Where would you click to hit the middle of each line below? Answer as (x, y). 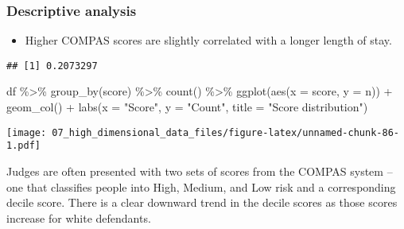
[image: (27, 132)
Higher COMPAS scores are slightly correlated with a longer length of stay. (208, 40)
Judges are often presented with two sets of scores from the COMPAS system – (200, 171)
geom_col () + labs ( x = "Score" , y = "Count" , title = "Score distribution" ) (187, 107)
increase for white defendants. (79, 217)
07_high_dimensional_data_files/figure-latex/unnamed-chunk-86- (225, 132)
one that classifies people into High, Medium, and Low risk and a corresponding (201, 186)
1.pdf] (23, 146)
